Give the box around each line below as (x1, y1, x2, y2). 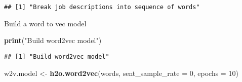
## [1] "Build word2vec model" (4, 53, 109, 60)
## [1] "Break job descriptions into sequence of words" (4, 4, 200, 11)
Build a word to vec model (4, 18, 87, 28)
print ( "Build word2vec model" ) (4, 35, 102, 46)
